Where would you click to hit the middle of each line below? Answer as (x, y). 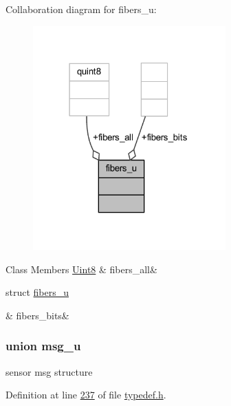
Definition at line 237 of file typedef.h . (86, 395)
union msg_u (43, 346)
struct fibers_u (37, 292)
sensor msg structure (49, 371)
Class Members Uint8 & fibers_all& (81, 269)
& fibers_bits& (37, 315)
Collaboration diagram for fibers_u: (81, 9)
